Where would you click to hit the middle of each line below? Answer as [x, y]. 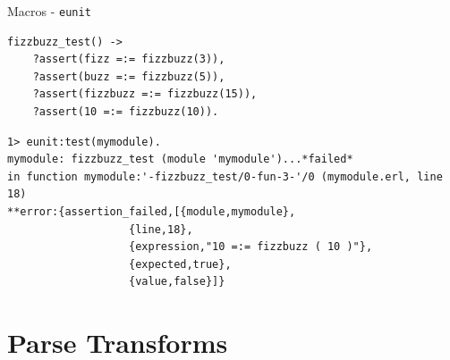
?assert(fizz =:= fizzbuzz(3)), [129, 59]
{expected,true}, [180, 264]
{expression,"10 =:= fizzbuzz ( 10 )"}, [251, 247]
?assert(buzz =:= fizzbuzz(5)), [129, 76]
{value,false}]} [177, 282]
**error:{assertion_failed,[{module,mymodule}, [152, 212]
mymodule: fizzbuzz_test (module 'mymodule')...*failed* [180, 159]
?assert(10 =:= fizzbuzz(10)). [126, 112]
